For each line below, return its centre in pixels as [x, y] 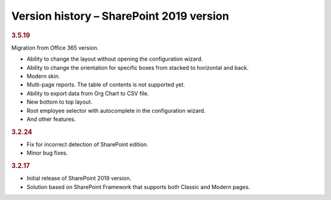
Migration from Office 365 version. [55, 48]
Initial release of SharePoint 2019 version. [79, 179]
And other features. [51, 119]
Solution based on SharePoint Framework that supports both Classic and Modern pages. [139, 187]
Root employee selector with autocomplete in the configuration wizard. [116, 110]
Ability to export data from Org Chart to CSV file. [88, 93]
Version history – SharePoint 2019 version [120, 16]
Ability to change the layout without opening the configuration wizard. [115, 59]
